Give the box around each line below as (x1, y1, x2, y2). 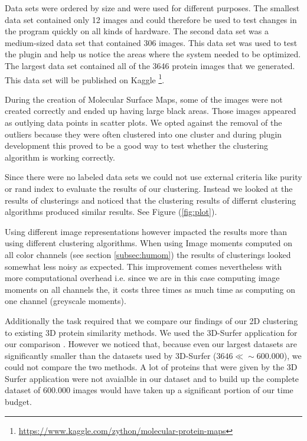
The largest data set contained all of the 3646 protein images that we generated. (5, 59, 295, 71)
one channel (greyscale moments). (5, 295, 126, 307)
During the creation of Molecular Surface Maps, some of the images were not (5, 93, 283, 105)
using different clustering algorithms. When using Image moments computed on (5, 237, 292, 249)
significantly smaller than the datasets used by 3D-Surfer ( (5, 349, 217, 361)
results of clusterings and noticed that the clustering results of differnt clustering (5, 194, 296, 206)
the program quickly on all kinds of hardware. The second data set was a (5, 25, 269, 37)
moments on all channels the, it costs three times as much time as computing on (5, 283, 296, 295)
